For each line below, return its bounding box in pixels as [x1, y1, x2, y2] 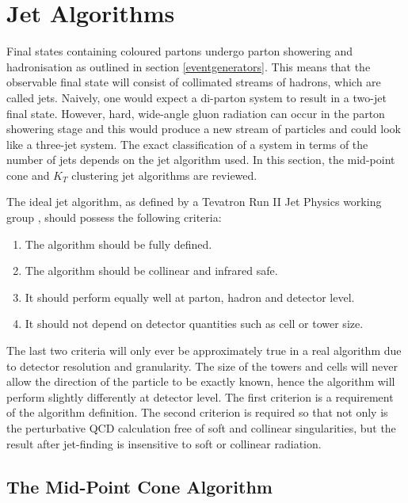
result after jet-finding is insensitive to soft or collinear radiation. [6, 435, 322, 452]
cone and [6, 166, 50, 183]
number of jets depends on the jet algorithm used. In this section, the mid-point [6, 151, 395, 168]
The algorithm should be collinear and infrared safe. [25, 262, 278, 279]
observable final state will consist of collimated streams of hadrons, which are [6, 74, 381, 90]
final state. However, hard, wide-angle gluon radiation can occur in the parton [6, 105, 385, 121]
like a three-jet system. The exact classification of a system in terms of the [6, 135, 368, 152]
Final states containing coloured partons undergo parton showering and [6, 43, 353, 59]
